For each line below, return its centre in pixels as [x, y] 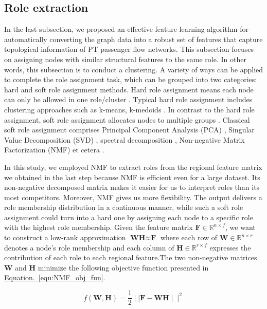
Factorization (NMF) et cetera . [54, 150]
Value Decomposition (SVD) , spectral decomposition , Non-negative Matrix [124, 139]
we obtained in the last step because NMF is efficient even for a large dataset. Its [132, 177]
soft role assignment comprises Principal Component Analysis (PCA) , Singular [129, 130]
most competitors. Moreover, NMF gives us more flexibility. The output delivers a [133, 197]
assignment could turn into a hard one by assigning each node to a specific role [129, 217]
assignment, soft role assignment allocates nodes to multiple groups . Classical [127, 119]
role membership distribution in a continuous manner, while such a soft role [124, 207]
